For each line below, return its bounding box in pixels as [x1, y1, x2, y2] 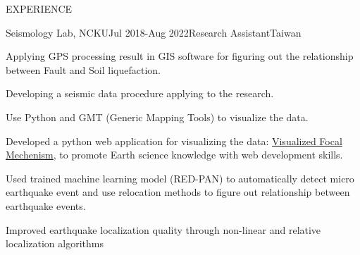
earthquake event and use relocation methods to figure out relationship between [6, 185, 350, 199]
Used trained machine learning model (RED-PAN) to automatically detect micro [6, 170, 354, 185]
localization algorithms [6, 236, 104, 251]
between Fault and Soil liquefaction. [6, 62, 161, 77]
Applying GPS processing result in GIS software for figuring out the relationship [6, 49, 354, 63]
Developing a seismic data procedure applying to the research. [6, 86, 274, 101]
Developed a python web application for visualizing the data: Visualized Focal [6, 133, 342, 148]
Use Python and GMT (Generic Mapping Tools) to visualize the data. [6, 109, 309, 124]
